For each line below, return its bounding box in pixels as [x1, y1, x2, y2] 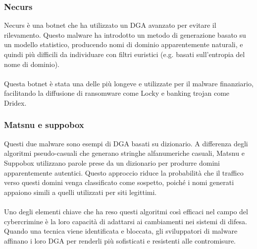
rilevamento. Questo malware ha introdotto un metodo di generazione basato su [4, 29, 246, 40]
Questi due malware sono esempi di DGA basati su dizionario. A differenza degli [4, 138, 248, 148]
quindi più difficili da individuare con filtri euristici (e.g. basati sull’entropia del [4, 49, 245, 59]
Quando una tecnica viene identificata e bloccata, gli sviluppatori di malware [4, 226, 238, 236]
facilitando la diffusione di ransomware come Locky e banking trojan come [4, 88, 230, 98]
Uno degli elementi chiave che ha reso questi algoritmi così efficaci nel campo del [4, 206, 248, 216]
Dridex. [4, 97, 27, 108]
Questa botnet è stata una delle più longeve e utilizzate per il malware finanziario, [4, 78, 254, 88]
